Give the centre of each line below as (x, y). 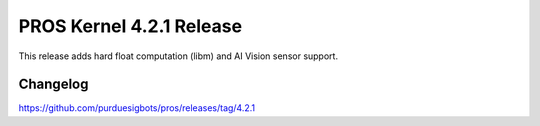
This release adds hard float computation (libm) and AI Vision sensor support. (178, 56)
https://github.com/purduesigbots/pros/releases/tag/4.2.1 (137, 108)
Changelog (53, 84)
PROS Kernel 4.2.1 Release (130, 26)
